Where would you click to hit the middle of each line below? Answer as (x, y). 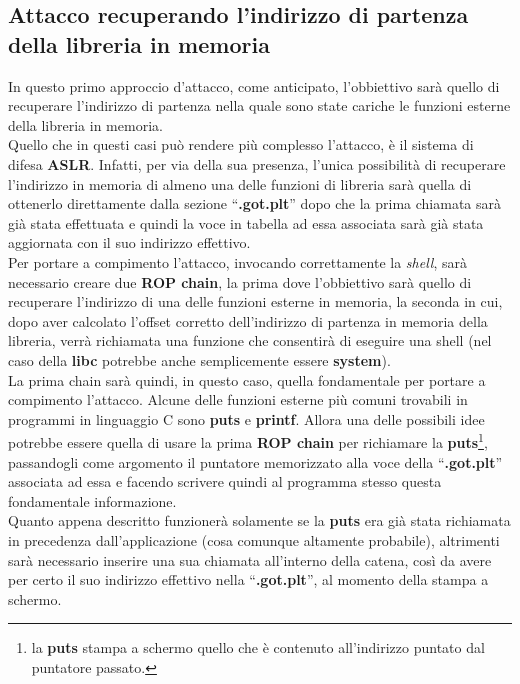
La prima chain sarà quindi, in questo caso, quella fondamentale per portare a (247, 379)
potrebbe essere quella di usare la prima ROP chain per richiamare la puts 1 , (248, 440)
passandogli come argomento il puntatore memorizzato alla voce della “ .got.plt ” (255, 461)
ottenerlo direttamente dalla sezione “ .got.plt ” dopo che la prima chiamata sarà (255, 203)
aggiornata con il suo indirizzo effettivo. (129, 242)
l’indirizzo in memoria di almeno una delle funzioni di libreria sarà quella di (240, 183)
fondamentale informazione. (92, 500)
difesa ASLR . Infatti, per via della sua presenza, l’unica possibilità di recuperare (257, 163)
